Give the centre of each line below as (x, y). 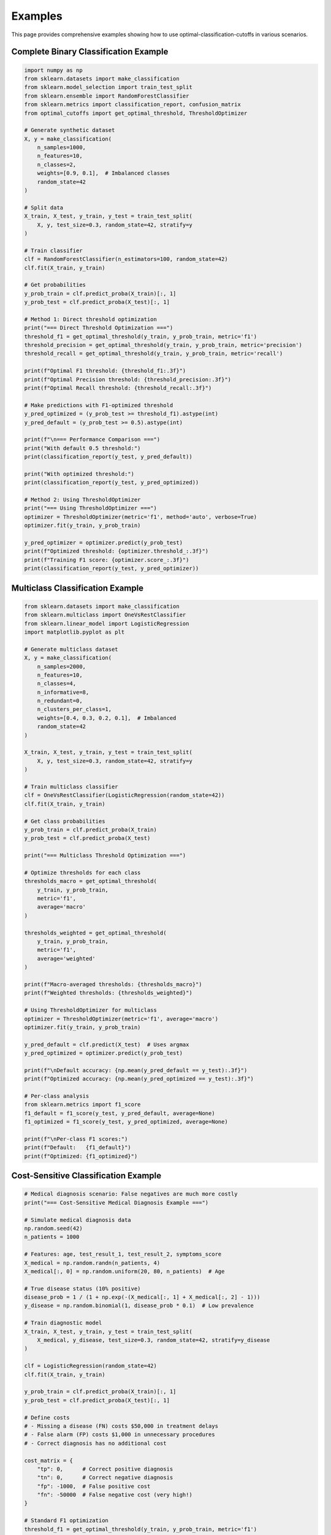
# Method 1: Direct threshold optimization (91, 319)
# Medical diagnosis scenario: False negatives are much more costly (131, 1194)
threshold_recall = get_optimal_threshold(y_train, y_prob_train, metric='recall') (154, 354)
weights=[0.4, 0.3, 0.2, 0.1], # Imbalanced (107, 718)
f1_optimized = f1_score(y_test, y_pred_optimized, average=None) (126, 1122)
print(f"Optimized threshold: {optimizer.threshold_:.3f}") (116, 551)
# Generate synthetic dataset (70, 130)
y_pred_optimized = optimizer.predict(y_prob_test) (104, 1053)
